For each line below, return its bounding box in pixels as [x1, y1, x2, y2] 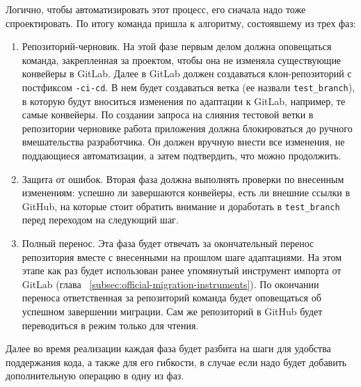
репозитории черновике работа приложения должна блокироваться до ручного [22, 120, 353, 135]
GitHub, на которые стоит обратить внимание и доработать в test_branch [22, 198, 340, 213]
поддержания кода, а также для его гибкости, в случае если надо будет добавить [6, 354, 347, 369]
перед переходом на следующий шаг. [22, 212, 179, 227]
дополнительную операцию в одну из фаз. [6, 368, 184, 383]
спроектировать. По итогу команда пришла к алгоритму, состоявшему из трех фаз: [6, 15, 356, 30]
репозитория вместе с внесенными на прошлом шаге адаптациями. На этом [22, 249, 342, 264]
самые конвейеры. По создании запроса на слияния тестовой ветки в [22, 107, 314, 122]
